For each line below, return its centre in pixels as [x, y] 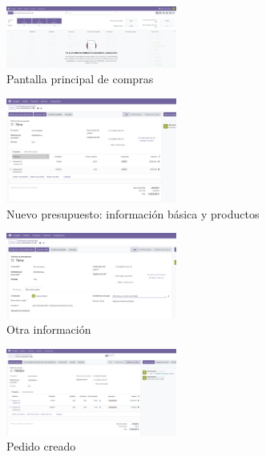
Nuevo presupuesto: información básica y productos [133, 213]
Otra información [49, 329]
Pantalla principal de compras [80, 79]
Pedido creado [41, 446]
